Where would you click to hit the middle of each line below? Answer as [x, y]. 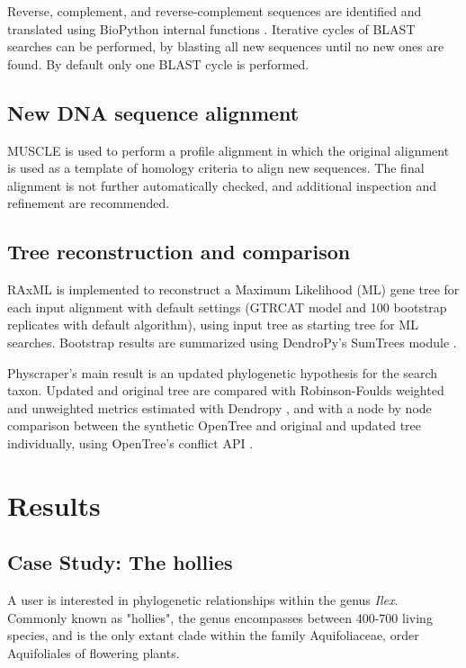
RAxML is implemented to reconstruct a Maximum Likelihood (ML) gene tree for [233, 289]
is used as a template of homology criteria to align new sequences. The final [216, 168]
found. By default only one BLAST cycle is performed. [158, 63]
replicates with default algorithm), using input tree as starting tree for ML [213, 325]
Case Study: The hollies [120, 562]
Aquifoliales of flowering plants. [94, 652]
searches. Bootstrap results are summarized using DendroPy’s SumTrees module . [232, 342]
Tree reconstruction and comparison [179, 252]
